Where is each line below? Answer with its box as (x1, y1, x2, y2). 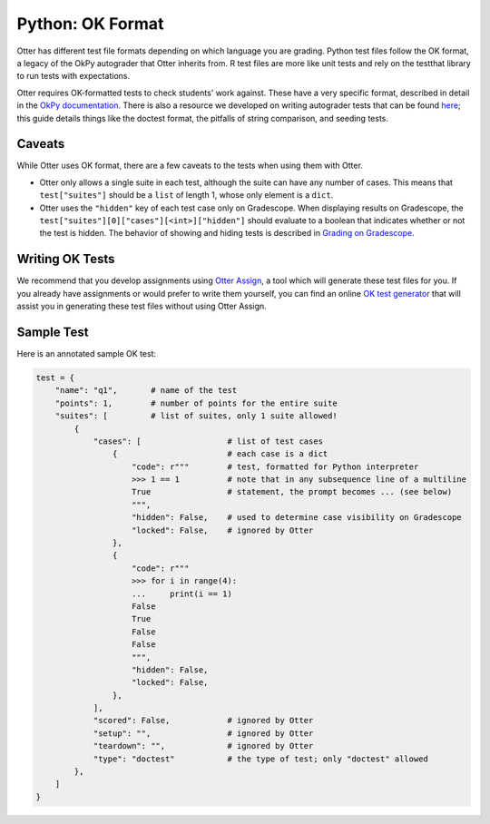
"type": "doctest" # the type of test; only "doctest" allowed (93, 753, 428, 764)
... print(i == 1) (132, 588, 233, 599)
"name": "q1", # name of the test (54, 386, 238, 396)
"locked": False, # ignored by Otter (132, 525, 314, 535)
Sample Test (16, 324, 89, 339)
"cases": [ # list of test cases (93, 436, 324, 446)
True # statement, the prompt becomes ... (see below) (132, 486, 453, 497)
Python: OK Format (16, 14, 164, 34)
